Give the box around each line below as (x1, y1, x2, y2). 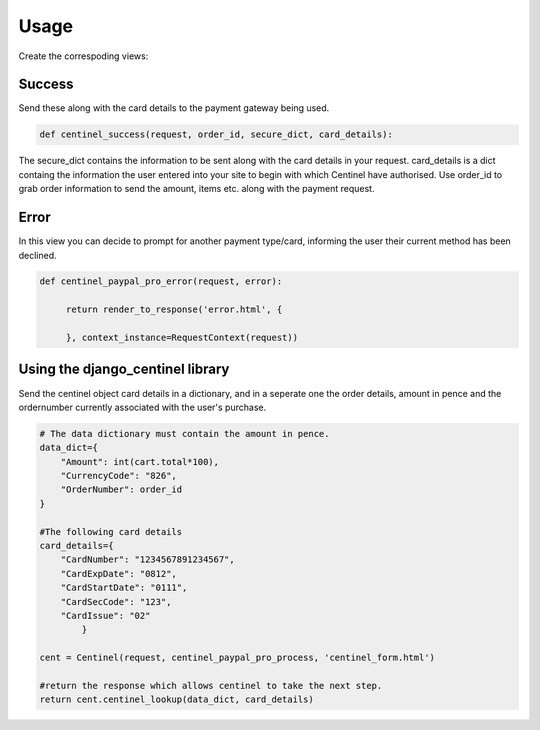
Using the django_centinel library (18, 361, 230, 378)
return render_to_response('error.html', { (65, 304, 283, 315)
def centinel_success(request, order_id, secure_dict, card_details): (39, 129, 394, 140)
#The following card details (39, 526, 183, 537)
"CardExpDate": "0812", (60, 568, 177, 579)
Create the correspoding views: (18, 50, 149, 62)
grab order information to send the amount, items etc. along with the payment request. (18, 183, 375, 195)
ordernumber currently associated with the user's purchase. (18, 401, 267, 413)
